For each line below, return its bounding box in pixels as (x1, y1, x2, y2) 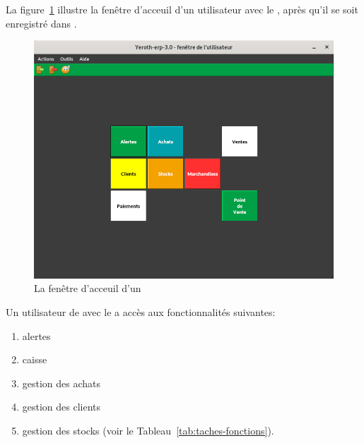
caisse (22, 352, 47, 367)
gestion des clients (22, 399, 101, 414)
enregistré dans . (6, 16, 77, 30)
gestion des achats (22, 375, 101, 390)
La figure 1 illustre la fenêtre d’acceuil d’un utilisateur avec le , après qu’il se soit (6, 2, 358, 16)
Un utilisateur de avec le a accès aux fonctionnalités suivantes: (6, 304, 276, 319)
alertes (22, 328, 51, 343)
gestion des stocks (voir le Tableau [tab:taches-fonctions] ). (22, 423, 274, 437)
